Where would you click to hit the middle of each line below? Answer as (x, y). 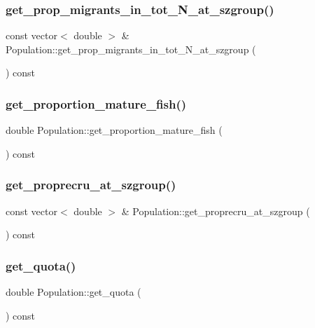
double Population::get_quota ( (73, 292)
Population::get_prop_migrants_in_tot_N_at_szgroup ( (131, 49)
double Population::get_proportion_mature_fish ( (114, 130)
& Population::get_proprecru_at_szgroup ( (216, 211)
